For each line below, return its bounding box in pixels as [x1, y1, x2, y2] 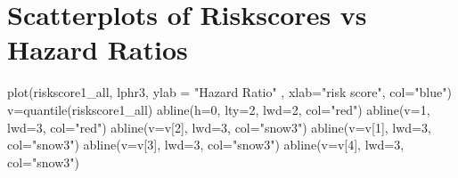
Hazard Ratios [7, 31, 188, 68]
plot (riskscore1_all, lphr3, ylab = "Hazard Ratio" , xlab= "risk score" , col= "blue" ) [7, 83, 452, 101]
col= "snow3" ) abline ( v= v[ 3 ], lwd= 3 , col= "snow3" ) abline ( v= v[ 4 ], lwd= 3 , [7, 135, 405, 154]
